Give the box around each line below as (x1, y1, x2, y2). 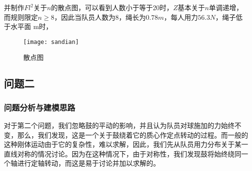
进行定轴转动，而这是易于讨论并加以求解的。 (17, 158, 160, 168)
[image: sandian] (23, 38, 79, 45)
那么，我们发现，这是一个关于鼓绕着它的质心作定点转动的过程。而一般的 (17, 129, 248, 140)
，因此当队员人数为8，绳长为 (54, 12, 146, 22)
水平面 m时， (10, 21, 53, 31)
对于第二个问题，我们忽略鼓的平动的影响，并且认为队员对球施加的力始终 (4, 120, 235, 130)
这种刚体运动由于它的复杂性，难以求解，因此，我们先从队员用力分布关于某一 (4, 139, 248, 149)
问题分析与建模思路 (4, 101, 76, 113)
